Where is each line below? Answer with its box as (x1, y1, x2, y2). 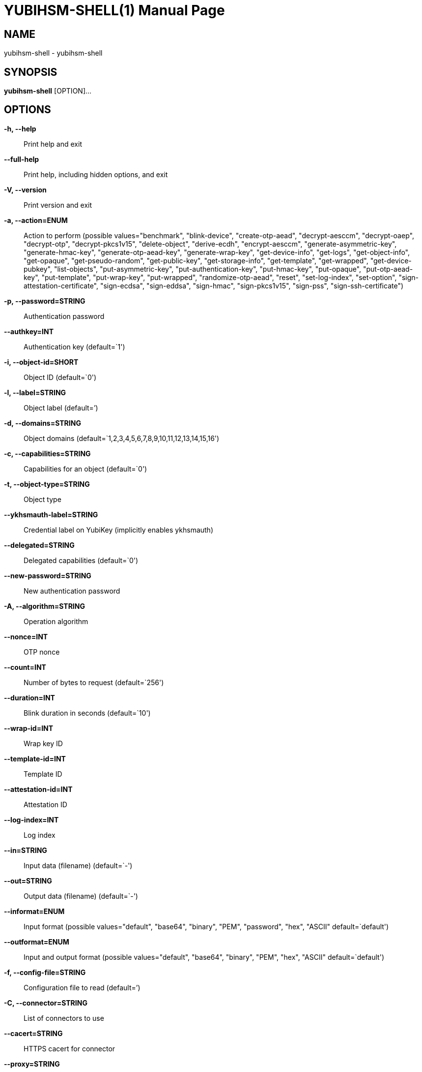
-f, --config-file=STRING (4, 968, 86, 977)
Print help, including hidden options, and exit (24, 170, 168, 179)
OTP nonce (24, 647, 60, 656)
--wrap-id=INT (4, 724, 54, 732)
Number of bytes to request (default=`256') (24, 678, 164, 687)
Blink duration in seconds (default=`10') (24, 708, 151, 717)
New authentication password (24, 586, 120, 595)
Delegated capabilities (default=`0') (24, 556, 139, 565)
